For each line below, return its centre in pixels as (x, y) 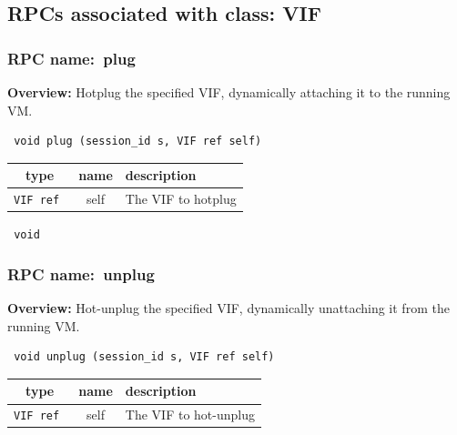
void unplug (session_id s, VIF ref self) (144, 357)
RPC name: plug (71, 58)
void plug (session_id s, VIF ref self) (138, 142)
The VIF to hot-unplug (190, 415)
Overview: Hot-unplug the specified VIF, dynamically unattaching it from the (228, 308)
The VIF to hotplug (181, 199)
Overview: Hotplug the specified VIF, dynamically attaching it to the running (229, 92)
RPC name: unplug (81, 273)
